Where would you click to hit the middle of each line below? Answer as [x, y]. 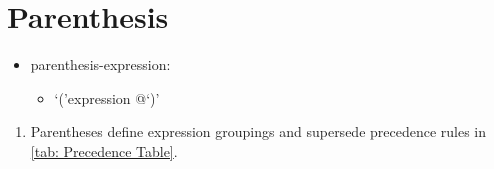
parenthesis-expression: [100, 64]
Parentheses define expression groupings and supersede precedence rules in [258, 131]
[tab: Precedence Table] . [104, 150]
